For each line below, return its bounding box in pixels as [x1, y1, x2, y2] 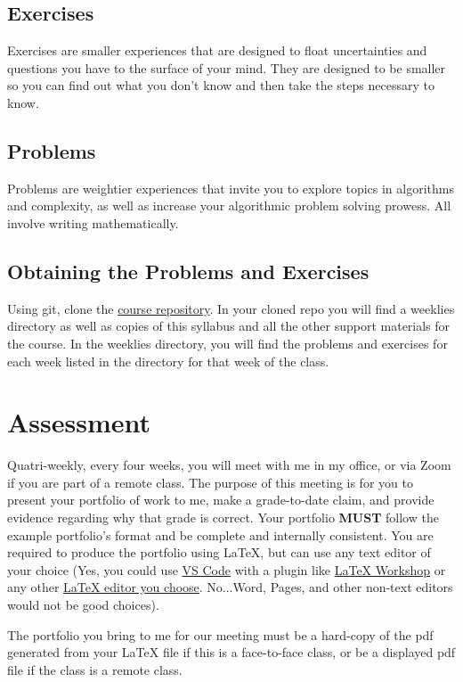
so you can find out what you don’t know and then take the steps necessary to [7, 76, 435, 94]
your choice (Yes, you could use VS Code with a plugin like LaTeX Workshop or [7, 560, 446, 579]
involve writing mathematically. [7, 213, 179, 232]
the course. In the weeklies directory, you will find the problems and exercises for [7, 333, 448, 352]
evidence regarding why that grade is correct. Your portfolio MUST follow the [7, 508, 439, 527]
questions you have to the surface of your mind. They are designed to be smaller [7, 58, 446, 77]
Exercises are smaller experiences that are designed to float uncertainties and [7, 41, 427, 60]
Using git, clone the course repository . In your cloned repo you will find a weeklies [7, 299, 455, 317]
